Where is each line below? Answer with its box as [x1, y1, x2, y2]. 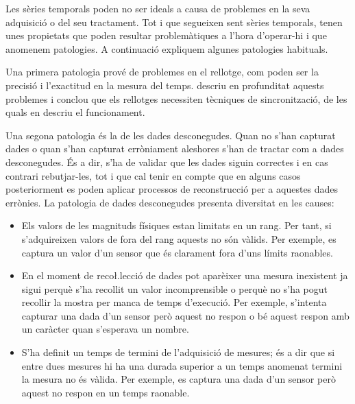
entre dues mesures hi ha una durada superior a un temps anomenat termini [21, 358, 343, 372]
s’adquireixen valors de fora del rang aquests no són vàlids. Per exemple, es [21, 231, 336, 246]
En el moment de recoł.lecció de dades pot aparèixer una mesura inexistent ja [21, 268, 348, 283]
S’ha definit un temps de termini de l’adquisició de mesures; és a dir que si [21, 345, 335, 359]
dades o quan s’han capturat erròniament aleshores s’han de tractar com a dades [5, 141, 344, 156]
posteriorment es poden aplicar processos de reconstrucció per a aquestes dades [5, 182, 339, 196]
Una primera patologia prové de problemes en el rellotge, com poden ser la [5, 64, 319, 79]
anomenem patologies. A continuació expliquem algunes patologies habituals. [5, 41, 328, 56]
